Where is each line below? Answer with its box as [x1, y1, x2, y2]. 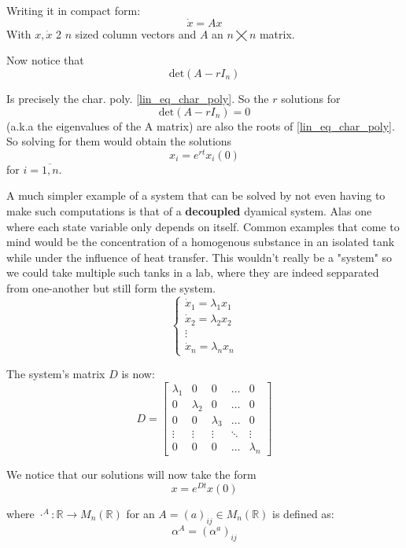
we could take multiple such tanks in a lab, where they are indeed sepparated [6, 264, 379, 281]
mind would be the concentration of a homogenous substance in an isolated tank [6, 234, 395, 250]
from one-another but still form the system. [6, 280, 216, 296]
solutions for [281, 90, 341, 106]
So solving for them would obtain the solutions [6, 133, 232, 149]
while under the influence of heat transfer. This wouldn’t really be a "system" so [6, 248, 393, 265]
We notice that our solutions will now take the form [6, 466, 257, 483]
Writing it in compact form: [6, 2, 141, 18]
